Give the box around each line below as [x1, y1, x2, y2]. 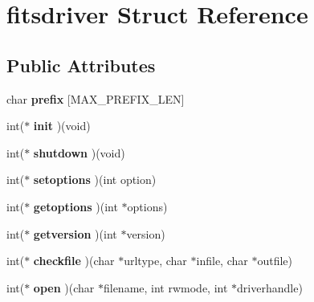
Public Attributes [6, 52, 156, 77]
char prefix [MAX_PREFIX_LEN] [6, 90, 185, 107]
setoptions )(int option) [33, 171, 157, 188]
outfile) [257, 252, 292, 269]
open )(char [33, 279, 95, 296]
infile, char [196, 252, 248, 269]
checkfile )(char [33, 252, 115, 269]
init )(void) [33, 117, 91, 134]
